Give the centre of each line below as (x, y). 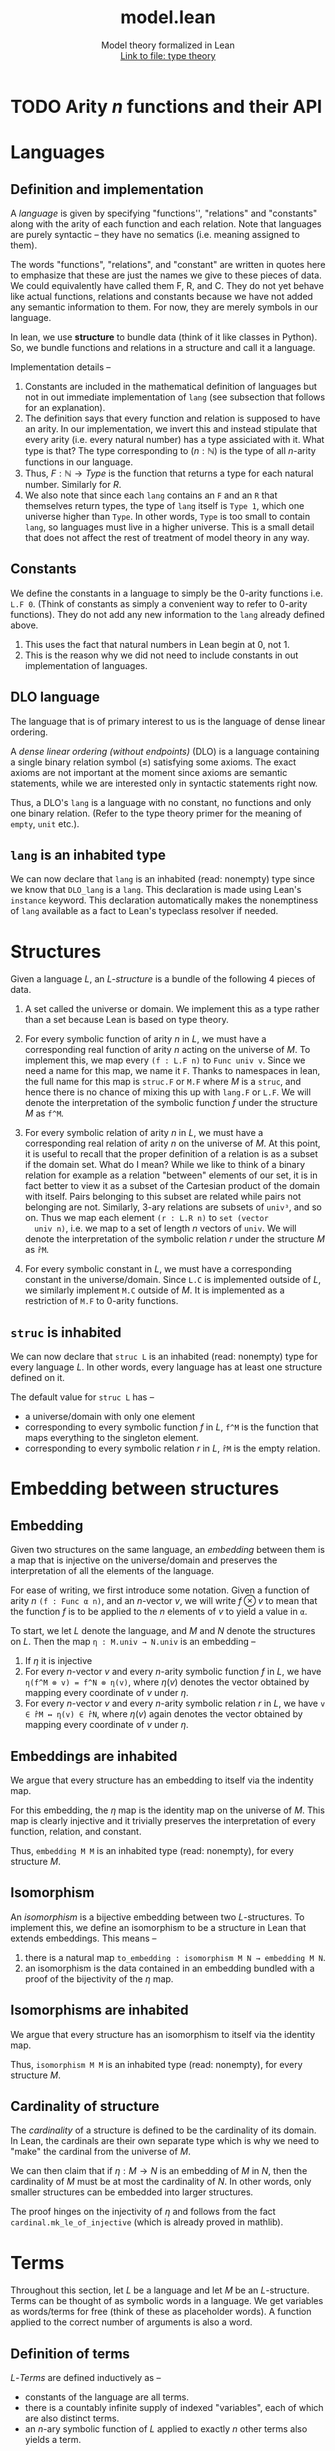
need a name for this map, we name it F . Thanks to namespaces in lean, (172, 1071)
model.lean (168, 17)
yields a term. (53, 2440)
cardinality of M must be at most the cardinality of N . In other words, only (161, 2182)
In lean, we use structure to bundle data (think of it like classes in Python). (164, 337)
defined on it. (37, 1378)
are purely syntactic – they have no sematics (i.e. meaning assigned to (155, 234)
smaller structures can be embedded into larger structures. (132, 2192)
